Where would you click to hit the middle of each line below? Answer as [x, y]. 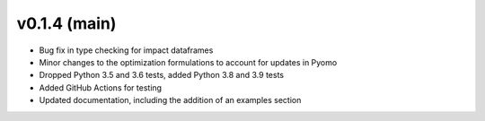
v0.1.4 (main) [66, 23]
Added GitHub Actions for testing [100, 87]
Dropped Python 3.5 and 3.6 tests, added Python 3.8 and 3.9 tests [162, 75]
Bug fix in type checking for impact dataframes [126, 50]
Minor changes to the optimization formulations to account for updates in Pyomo [188, 62]
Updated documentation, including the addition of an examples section [170, 100]
